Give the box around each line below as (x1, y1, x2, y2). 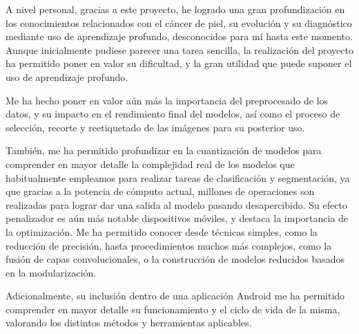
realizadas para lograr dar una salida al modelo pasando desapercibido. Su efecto (6, 197, 347, 212)
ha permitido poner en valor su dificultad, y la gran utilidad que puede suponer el (6, 56, 352, 71)
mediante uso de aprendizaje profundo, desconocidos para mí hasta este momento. (6, 29, 353, 44)
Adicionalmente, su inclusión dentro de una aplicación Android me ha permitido (6, 288, 345, 303)
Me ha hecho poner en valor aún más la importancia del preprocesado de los (6, 93, 329, 107)
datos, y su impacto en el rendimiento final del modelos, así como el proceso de (6, 106, 340, 121)
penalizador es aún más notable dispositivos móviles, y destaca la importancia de (6, 211, 349, 225)
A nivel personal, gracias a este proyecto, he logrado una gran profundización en (6, 2, 345, 16)
